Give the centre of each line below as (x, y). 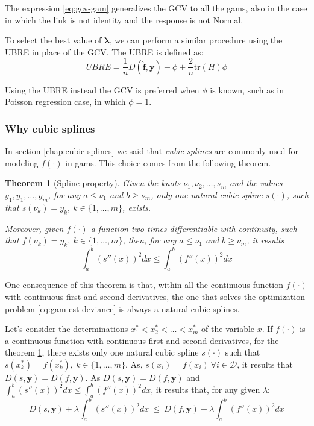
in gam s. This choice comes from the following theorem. (168, 162)
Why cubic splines (50, 128)
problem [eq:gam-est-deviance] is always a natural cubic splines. (122, 308)
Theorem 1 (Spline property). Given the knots (93, 183)
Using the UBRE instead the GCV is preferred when (102, 89)
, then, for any (149, 240)
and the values (256, 183)
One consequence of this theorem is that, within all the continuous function (144, 285)
